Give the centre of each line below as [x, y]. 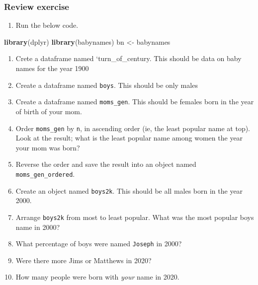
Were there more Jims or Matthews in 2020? [84, 260]
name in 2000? [38, 227]
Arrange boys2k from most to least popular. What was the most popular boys [135, 217]
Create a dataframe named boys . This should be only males [107, 85]
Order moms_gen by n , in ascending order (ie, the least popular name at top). [133, 128]
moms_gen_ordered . [45, 174]
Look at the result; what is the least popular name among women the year [129, 138]
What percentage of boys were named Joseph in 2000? [99, 244]
